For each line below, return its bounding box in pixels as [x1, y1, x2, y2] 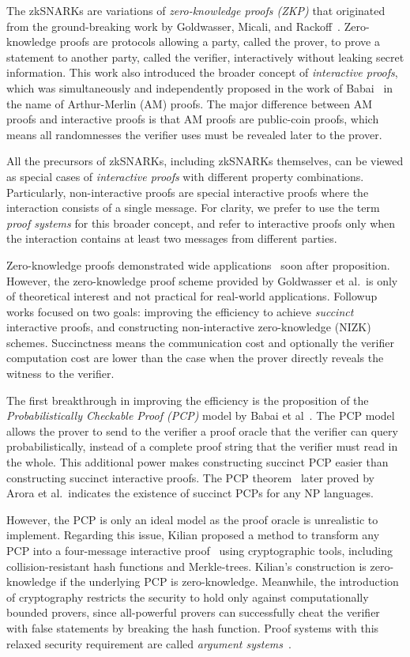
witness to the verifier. [6, 365, 115, 382]
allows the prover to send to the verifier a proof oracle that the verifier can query [6, 422, 398, 439]
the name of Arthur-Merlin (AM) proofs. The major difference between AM [6, 95, 373, 111]
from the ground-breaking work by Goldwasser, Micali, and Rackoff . [6, 17, 341, 34]
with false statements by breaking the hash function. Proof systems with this [6, 619, 379, 636]
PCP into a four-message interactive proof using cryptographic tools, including [6, 542, 393, 558]
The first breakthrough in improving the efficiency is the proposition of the [6, 391, 369, 408]
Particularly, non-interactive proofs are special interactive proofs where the [6, 183, 369, 200]
